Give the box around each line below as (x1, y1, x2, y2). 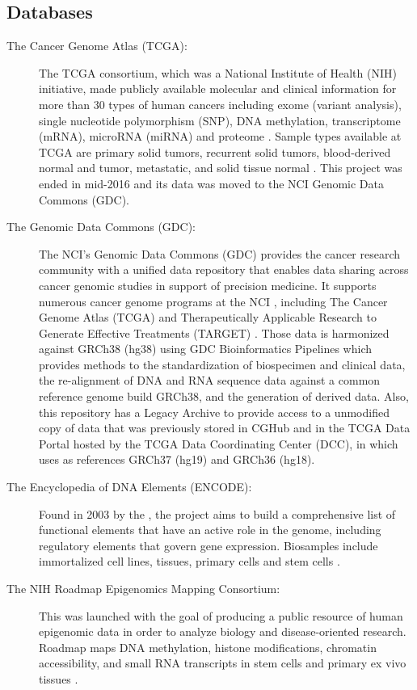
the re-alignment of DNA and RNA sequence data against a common (39, 372, 381, 389)
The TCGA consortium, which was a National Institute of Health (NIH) (39, 64, 397, 81)
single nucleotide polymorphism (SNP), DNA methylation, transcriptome (39, 111, 401, 128)
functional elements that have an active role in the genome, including (39, 521, 381, 538)
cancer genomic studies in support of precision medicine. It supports (39, 276, 377, 293)
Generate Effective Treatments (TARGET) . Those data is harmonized (39, 324, 390, 341)
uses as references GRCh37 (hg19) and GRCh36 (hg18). (39, 451, 315, 468)
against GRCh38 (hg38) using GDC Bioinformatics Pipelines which (39, 340, 373, 357)
